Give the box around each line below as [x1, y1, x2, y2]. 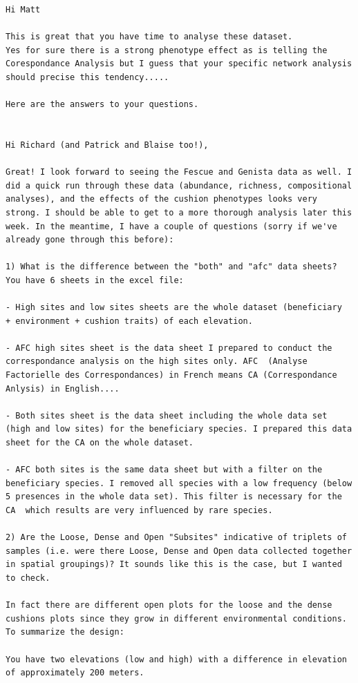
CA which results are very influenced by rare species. [6, 505, 273, 515]
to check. [6, 573, 50, 583]
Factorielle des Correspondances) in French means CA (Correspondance [6, 370, 337, 381]
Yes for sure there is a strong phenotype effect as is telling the [6, 45, 328, 55]
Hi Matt [6, 5, 41, 15]
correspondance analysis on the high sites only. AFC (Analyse [6, 356, 308, 367]
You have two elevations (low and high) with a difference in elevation [6, 654, 347, 664]
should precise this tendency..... [6, 72, 169, 82]
